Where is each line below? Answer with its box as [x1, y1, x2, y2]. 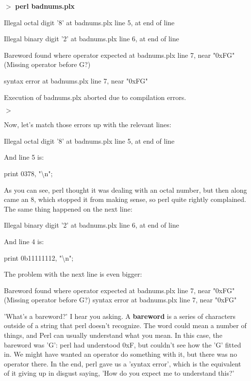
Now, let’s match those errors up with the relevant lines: [4, 119, 171, 130]
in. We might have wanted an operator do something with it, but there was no [4, 349, 237, 359]
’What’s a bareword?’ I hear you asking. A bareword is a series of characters [4, 311, 235, 321]
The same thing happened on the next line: [4, 203, 133, 214]
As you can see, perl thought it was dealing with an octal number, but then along [4, 184, 247, 195]
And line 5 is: [4, 152, 44, 162]
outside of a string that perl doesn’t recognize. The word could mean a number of [4, 320, 247, 331]
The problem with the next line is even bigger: [4, 269, 142, 279]
